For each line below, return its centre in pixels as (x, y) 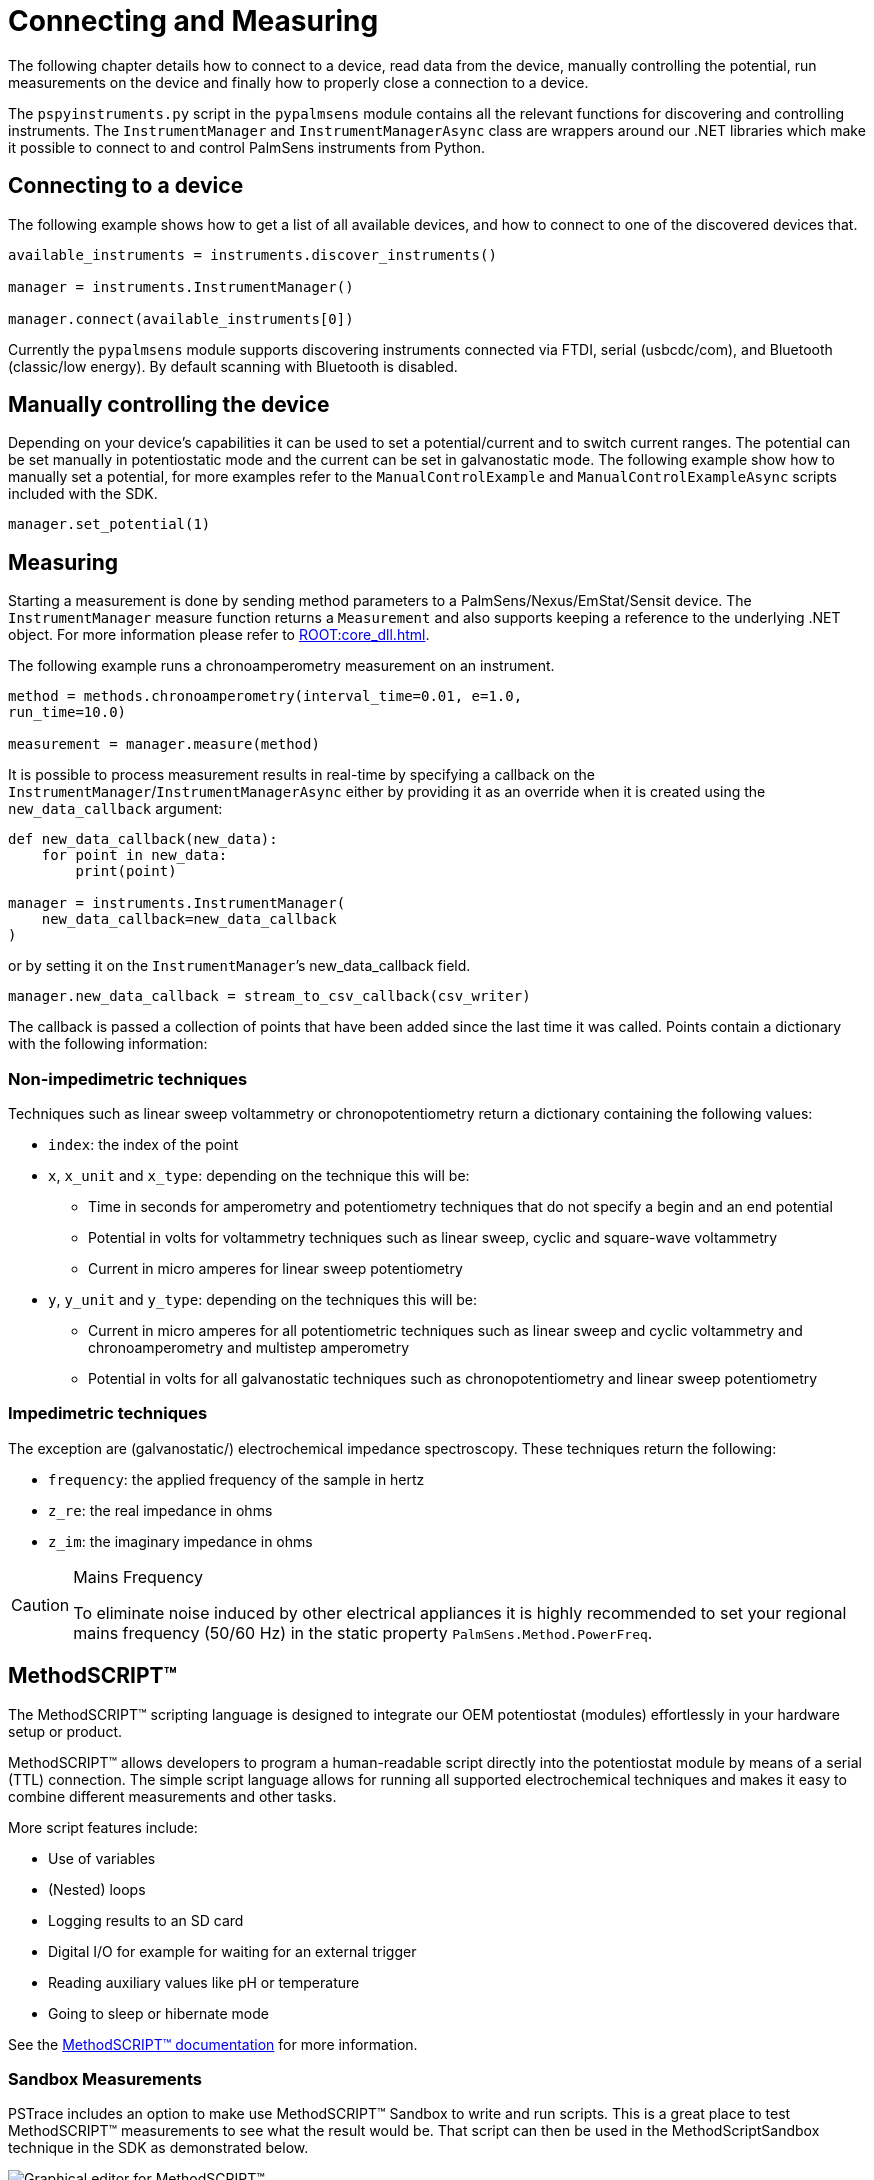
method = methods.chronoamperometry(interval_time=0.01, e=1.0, (265, 696)
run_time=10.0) (67, 712)
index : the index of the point (143, 1145)
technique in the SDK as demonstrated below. (158, 2148)
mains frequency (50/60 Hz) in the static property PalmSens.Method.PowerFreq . (363, 1632)
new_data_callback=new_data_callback (189, 919)
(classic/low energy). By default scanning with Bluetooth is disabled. (233, 366)
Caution (40, 1604)
